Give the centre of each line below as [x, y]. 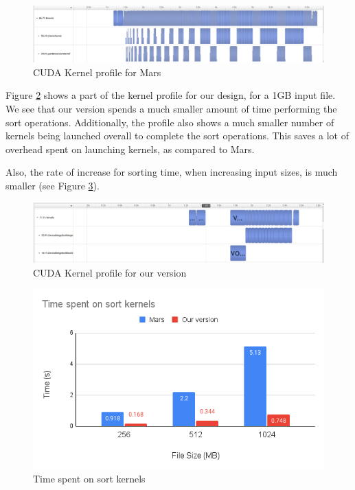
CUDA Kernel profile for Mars [97, 72]
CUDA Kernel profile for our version [110, 272]
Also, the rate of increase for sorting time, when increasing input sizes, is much [172, 172]
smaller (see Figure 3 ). [53, 185]
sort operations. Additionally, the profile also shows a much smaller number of [170, 122]
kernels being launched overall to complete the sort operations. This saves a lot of [177, 136]
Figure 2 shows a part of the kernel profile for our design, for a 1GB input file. [171, 95]
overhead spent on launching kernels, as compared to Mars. [130, 149]
